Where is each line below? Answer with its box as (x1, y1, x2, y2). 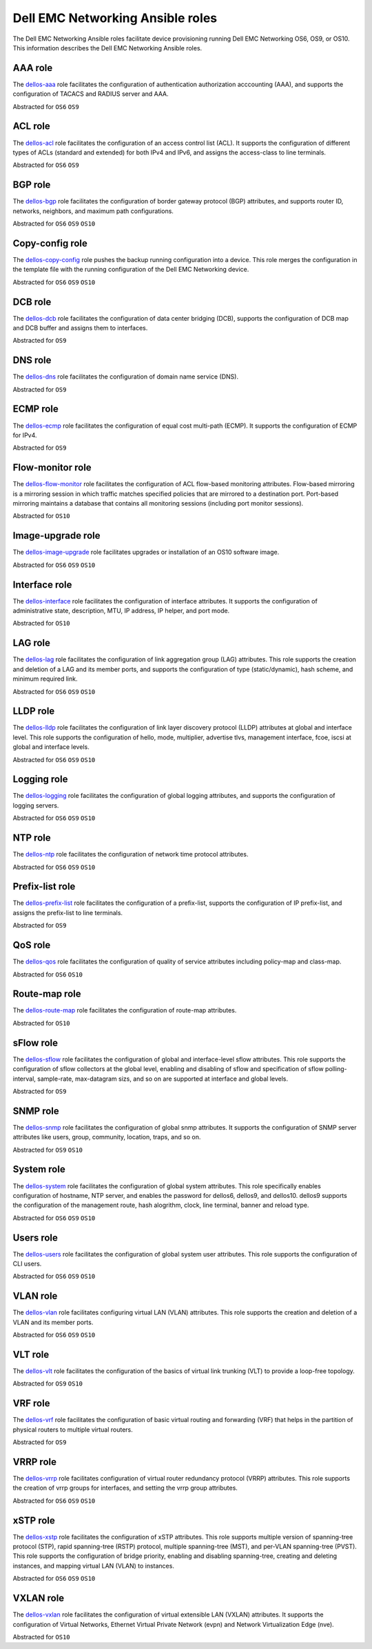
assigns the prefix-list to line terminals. (12, 908, 123, 917)
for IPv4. (12, 431, 37, 439)
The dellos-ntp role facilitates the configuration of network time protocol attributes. (12, 850, 249, 859)
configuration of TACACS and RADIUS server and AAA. (12, 90, 169, 98)
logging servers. (12, 801, 59, 810)
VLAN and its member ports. (12, 1318, 94, 1326)
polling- (324, 1065, 347, 1073)
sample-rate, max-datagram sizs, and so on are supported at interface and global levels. (37, 1075, 289, 1083)
